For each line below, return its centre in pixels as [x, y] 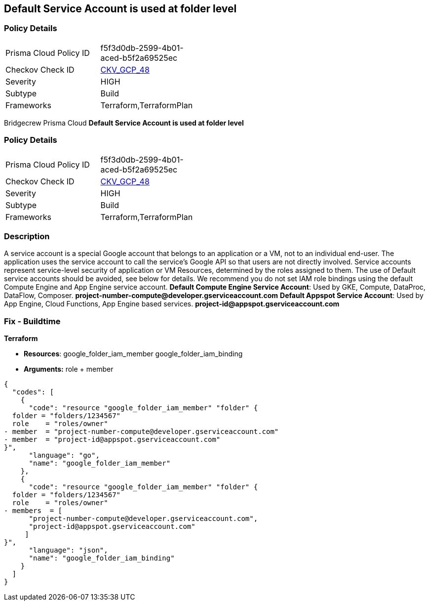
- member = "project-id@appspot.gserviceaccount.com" [112, 440]
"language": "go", [64, 455]
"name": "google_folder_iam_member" [100, 463]
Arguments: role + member [69, 369]
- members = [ [33, 511]
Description [27, 236]
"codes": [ [33, 392]
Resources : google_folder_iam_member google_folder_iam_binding [133, 354]
